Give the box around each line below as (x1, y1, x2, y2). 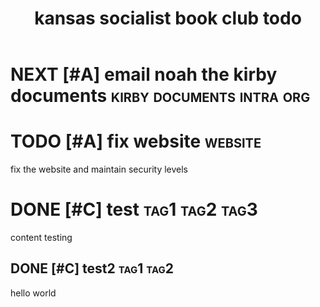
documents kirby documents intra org (10, 85, 311, 107)
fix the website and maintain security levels (10, 163, 189, 176)
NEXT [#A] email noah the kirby (10, 63, 278, 86)
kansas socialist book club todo (34, 7, 302, 30)
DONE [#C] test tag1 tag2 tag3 (10, 198, 258, 221)
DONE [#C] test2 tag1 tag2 (10, 260, 174, 277)
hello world (10, 287, 57, 299)
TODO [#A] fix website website (10, 130, 262, 153)
